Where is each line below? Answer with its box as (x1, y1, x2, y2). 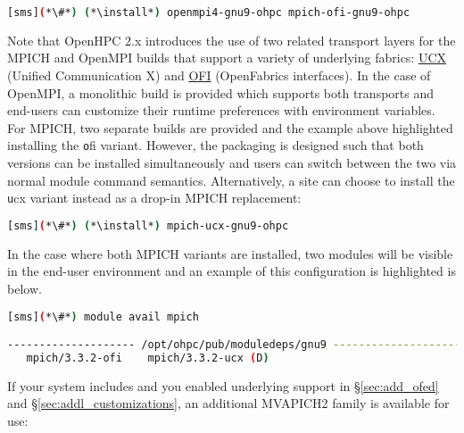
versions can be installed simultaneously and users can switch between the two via (7, 154, 457, 172)
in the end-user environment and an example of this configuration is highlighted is (7, 262, 456, 280)
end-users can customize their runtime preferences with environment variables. (7, 101, 435, 120)
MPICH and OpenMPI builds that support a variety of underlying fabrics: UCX (7, 48, 447, 67)
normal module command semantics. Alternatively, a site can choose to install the (7, 171, 455, 189)
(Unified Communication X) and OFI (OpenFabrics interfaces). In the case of (7, 66, 431, 85)
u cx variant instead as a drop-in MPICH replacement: (7, 188, 302, 207)
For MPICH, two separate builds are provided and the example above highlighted (7, 118, 453, 137)
